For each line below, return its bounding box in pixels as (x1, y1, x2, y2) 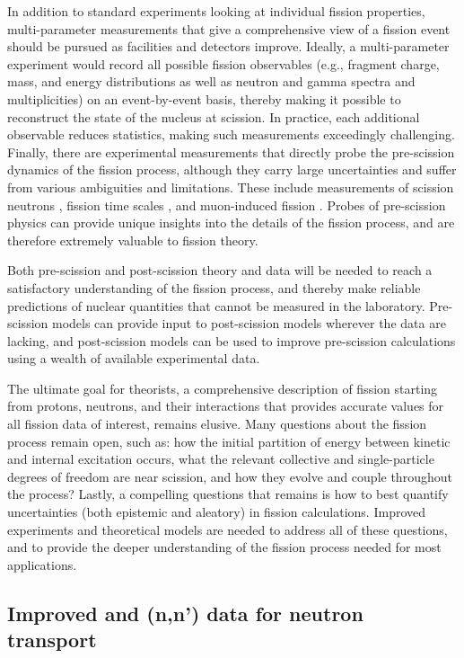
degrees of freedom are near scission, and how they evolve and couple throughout (7, 467, 452, 485)
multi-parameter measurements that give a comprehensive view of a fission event (7, 19, 451, 38)
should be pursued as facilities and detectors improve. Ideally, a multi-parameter (7, 37, 450, 56)
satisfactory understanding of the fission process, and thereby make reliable (7, 278, 421, 297)
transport (7, 626, 97, 654)
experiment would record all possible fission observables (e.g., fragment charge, (7, 54, 440, 73)
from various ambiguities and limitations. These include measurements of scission (7, 177, 454, 196)
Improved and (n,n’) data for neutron (7, 599, 363, 627)
